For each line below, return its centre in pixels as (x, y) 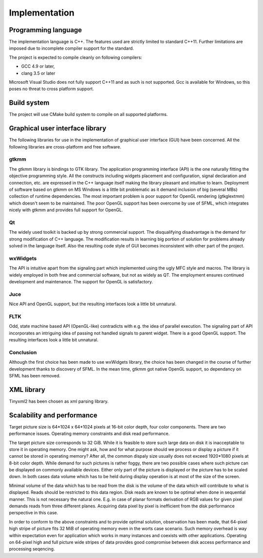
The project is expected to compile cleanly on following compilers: (75, 57)
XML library (27, 390)
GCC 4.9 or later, (38, 66)
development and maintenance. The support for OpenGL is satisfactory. (81, 281)
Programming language (46, 30)
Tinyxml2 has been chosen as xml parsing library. (59, 401)
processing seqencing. (32, 549)
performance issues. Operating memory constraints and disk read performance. (89, 434)
